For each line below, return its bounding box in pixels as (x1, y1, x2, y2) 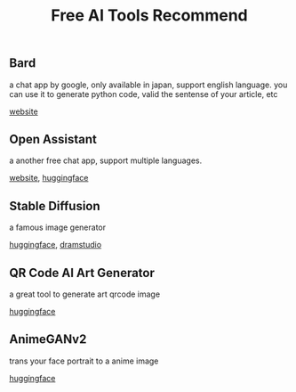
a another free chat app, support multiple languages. (9, 155, 203, 166)
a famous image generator (9, 222, 107, 233)
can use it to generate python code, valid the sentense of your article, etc (9, 88, 278, 99)
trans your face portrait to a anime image (9, 355, 159, 366)
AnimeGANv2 (9, 331, 87, 347)
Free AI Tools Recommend (51, 5, 248, 26)
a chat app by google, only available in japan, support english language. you (9, 79, 288, 90)
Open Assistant (9, 132, 98, 147)
